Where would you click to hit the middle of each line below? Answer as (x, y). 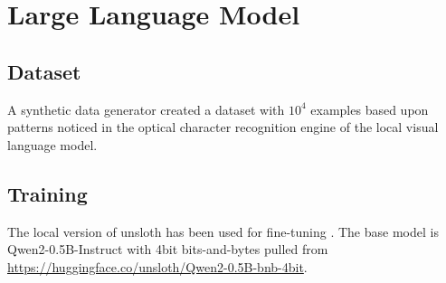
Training (47, 193)
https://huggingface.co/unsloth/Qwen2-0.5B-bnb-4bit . (157, 266)
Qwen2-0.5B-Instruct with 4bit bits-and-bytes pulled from (168, 249)
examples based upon (370, 109)
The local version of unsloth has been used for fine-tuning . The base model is (223, 231)
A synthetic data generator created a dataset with (146, 109)
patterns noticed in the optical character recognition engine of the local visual (223, 127)
